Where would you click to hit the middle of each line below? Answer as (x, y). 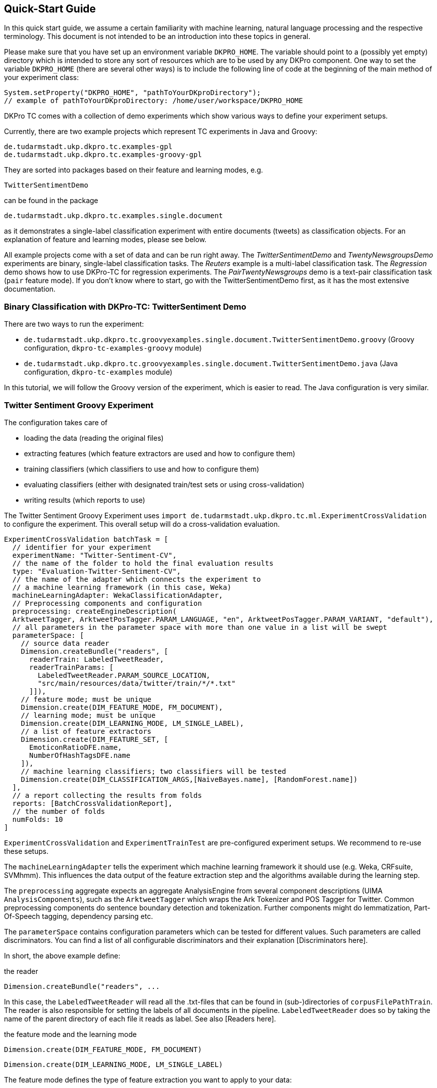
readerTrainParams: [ (71, 667)
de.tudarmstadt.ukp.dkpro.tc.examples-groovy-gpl (103, 155)
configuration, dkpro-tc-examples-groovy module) (113, 348)
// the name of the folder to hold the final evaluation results (143, 563)
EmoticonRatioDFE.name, (76, 747)
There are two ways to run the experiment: (74, 324)
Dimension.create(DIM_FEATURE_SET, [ (94, 739)
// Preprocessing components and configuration (107, 603)
